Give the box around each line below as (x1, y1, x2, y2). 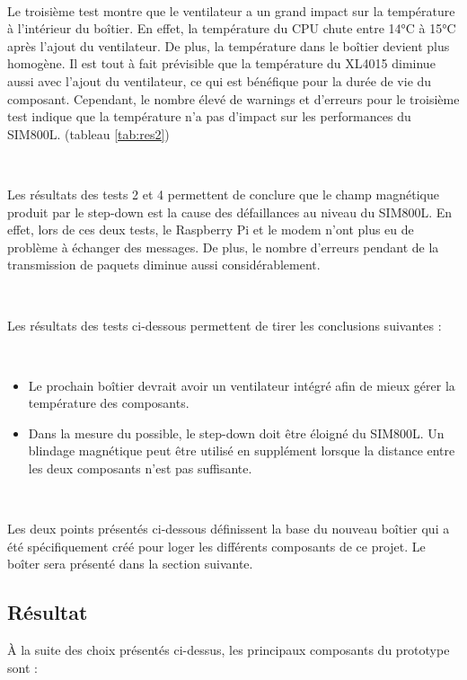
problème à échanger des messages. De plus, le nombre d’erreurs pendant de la (7, 237, 439, 256)
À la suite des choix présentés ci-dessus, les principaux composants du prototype (7, 640, 450, 659)
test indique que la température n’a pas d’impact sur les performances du (7, 107, 411, 126)
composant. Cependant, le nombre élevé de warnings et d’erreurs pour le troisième (7, 89, 460, 108)
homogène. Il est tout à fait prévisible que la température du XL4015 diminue (7, 54, 436, 73)
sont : (7, 658, 38, 676)
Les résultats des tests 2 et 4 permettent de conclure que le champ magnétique (7, 184, 439, 203)
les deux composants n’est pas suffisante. (28, 459, 252, 478)
